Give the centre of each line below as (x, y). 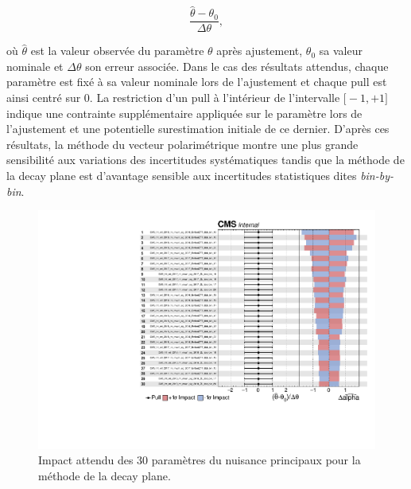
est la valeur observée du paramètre (117, 51)
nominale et (35, 66)
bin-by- (377, 176)
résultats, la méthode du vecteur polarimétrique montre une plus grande (182, 144)
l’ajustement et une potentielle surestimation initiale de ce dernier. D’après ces (198, 129)
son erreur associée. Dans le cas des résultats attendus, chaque (237, 66)
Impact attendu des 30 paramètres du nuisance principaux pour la (200, 460)
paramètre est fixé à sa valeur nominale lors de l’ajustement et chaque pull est (197, 82)
